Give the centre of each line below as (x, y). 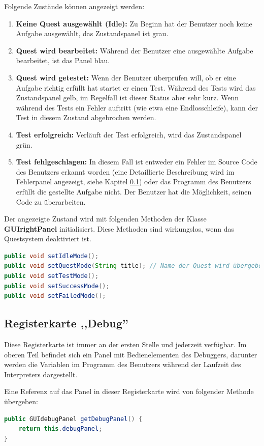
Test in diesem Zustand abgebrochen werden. (86, 117)
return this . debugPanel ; (60, 429)
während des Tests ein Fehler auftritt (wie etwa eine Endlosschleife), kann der (137, 107)
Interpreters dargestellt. (41, 374)
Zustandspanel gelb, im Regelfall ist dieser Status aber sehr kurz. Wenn (127, 97)
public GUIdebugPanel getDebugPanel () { (73, 419)
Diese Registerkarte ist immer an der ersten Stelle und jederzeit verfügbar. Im (125, 344)
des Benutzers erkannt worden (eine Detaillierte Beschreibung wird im (125, 171)
